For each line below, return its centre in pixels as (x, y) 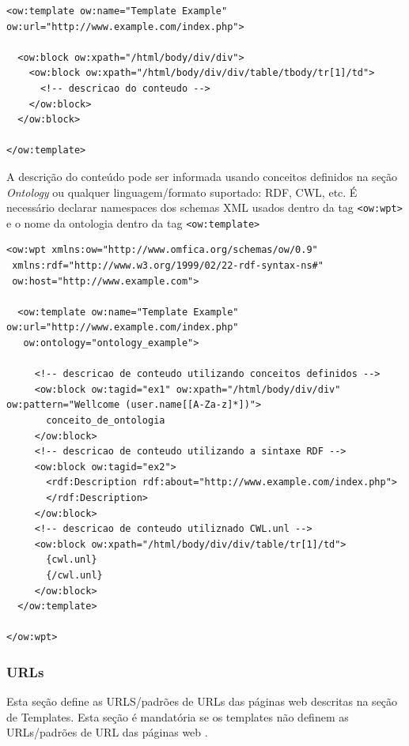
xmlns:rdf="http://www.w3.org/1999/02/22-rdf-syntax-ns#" (168, 266)
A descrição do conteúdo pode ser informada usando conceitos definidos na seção (202, 176)
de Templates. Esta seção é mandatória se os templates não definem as (178, 716)
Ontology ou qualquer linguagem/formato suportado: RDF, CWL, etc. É (182, 192)
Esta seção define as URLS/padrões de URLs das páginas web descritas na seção (202, 701)
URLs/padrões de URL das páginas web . (107, 732)
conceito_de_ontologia (106, 420)
